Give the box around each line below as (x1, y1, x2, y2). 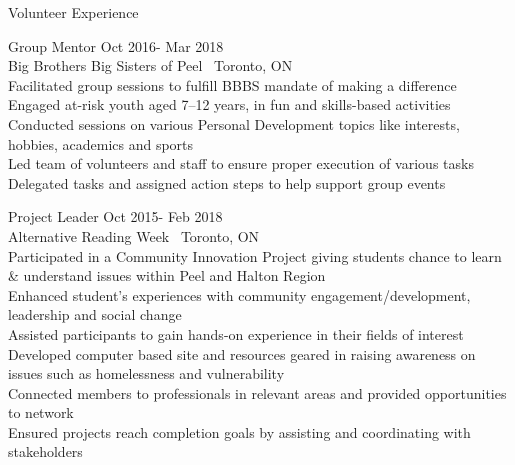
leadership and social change (8, 304, 182, 325)
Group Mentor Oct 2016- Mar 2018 (8, 35, 224, 56)
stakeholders (8, 441, 83, 462)
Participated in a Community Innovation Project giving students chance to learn (8, 245, 502, 266)
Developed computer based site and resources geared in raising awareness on (8, 343, 476, 364)
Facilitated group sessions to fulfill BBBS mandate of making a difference (8, 74, 457, 95)
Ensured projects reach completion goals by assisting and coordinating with (8, 421, 471, 442)
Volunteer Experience (8, 2, 139, 22)
